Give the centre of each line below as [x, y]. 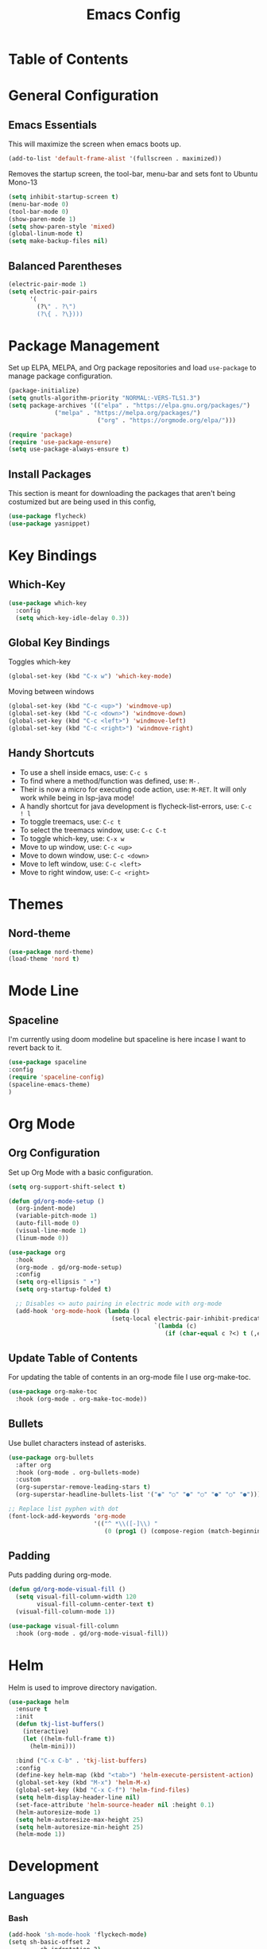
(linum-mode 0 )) [42, 1238]
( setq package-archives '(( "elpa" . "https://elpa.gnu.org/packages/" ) [129, 406]
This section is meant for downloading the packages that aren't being [122, 494]
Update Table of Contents [73, 1358]
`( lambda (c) [175, 1326]
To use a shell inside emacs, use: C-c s [84, 772]
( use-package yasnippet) [49, 524]
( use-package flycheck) [48, 517]
